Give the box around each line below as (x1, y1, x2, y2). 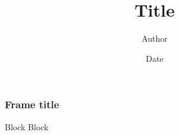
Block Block (5, 120, 49, 133)
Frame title (5, 97, 59, 112)
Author (142, 32, 168, 45)
